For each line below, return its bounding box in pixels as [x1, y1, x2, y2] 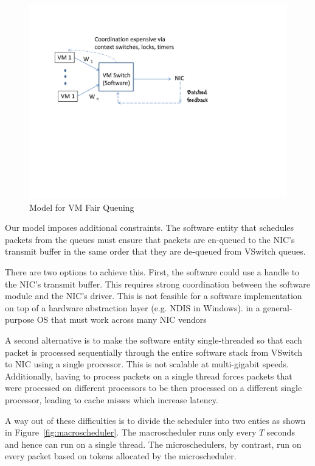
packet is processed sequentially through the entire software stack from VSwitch [5, 345, 303, 358]
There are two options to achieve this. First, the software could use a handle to [5, 265, 300, 278]
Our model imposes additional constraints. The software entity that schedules [5, 221, 294, 234]
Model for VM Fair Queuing [29, 200, 134, 213]
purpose [5, 313, 34, 326]
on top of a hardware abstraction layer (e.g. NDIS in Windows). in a [5, 301, 260, 314]
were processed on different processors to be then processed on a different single [5, 381, 302, 394]
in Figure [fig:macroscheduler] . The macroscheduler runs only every [5, 426, 257, 439]
